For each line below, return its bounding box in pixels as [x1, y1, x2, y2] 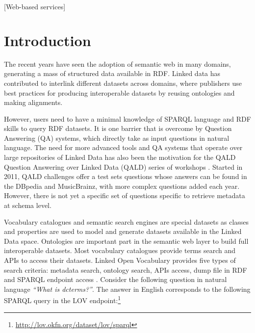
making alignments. [4, 97, 63, 107]
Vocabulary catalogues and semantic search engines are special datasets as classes [4, 216, 249, 227]
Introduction [4, 30, 91, 50]
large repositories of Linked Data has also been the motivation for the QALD [4, 152, 236, 162]
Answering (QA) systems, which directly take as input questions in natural [4, 132, 229, 143]
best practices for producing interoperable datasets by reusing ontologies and [4, 87, 235, 98]
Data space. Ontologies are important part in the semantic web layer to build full [4, 235, 249, 246]
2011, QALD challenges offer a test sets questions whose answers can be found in [4, 171, 247, 181]
